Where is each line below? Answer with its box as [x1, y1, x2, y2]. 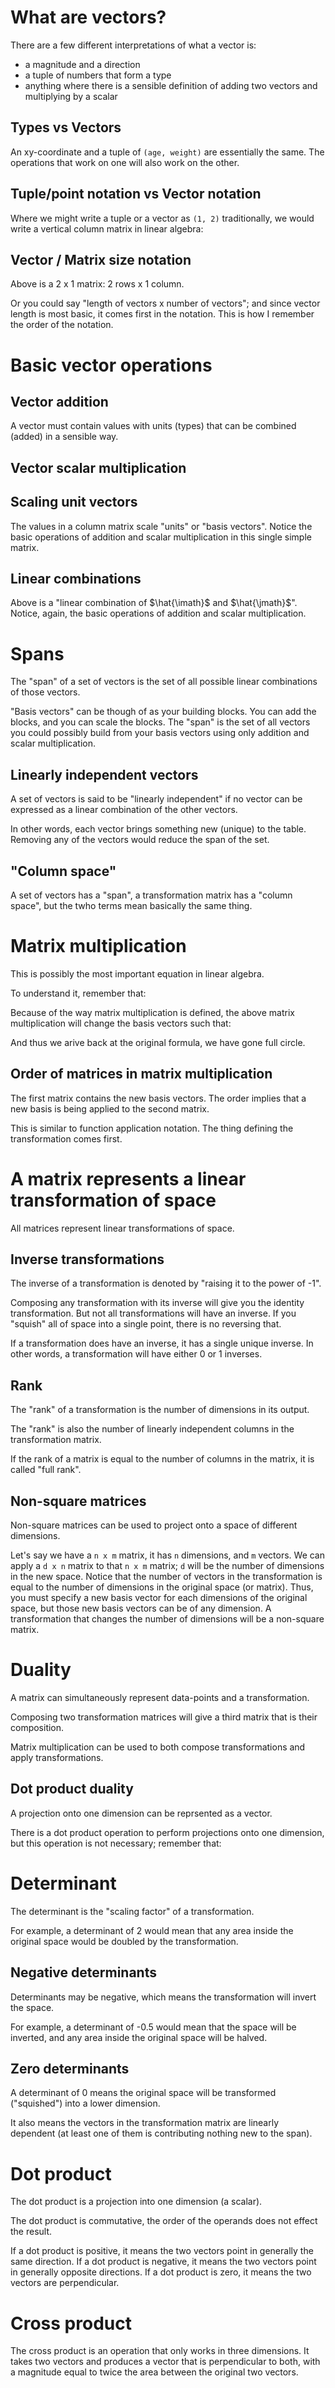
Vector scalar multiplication [10, 459, 187, 476]
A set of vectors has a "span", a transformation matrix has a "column [10, 889, 293, 901]
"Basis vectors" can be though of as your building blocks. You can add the [10, 706, 317, 718]
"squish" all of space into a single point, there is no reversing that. [10, 1318, 282, 1330]
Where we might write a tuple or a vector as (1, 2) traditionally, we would [10, 212, 315, 224]
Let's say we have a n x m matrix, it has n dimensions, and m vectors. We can [10, 1549, 326, 1561]
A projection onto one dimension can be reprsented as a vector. [10, 1807, 273, 1819]
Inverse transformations [10, 1251, 165, 1268]
